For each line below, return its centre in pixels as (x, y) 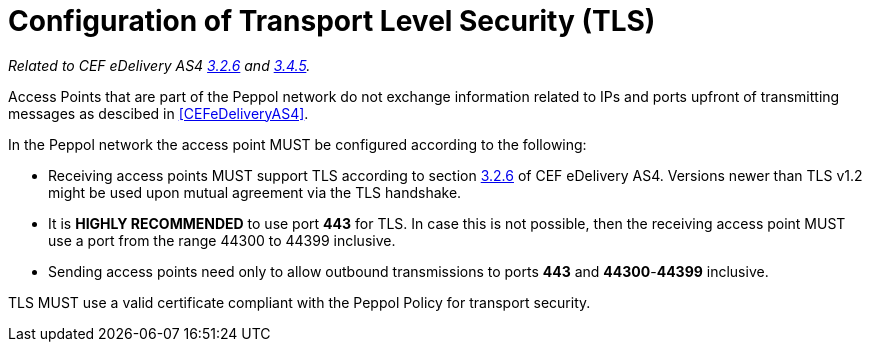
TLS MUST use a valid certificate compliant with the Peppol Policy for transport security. (299, 302)
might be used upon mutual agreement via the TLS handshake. (255, 192)
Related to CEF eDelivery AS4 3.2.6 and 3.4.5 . (159, 65)
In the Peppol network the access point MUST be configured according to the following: (297, 144)
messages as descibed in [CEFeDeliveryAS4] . (158, 113)
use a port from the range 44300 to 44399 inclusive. (222, 240)
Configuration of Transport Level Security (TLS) (332, 21)
